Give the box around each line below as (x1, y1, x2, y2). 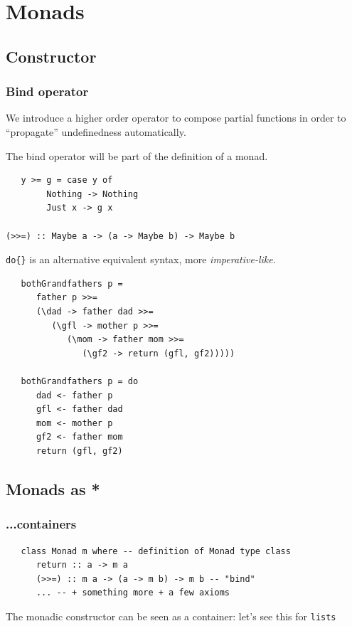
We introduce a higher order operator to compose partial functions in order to (6, 110, 346, 125)
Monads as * (6, 477, 100, 499)
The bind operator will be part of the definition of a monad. (6, 148, 268, 163)
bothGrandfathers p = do (21, 376, 139, 386)
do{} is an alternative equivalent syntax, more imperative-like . (6, 252, 276, 267)
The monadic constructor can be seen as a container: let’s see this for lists (6, 608, 336, 623)
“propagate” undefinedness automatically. (6, 124, 186, 139)
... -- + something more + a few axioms (36, 588, 230, 598)
